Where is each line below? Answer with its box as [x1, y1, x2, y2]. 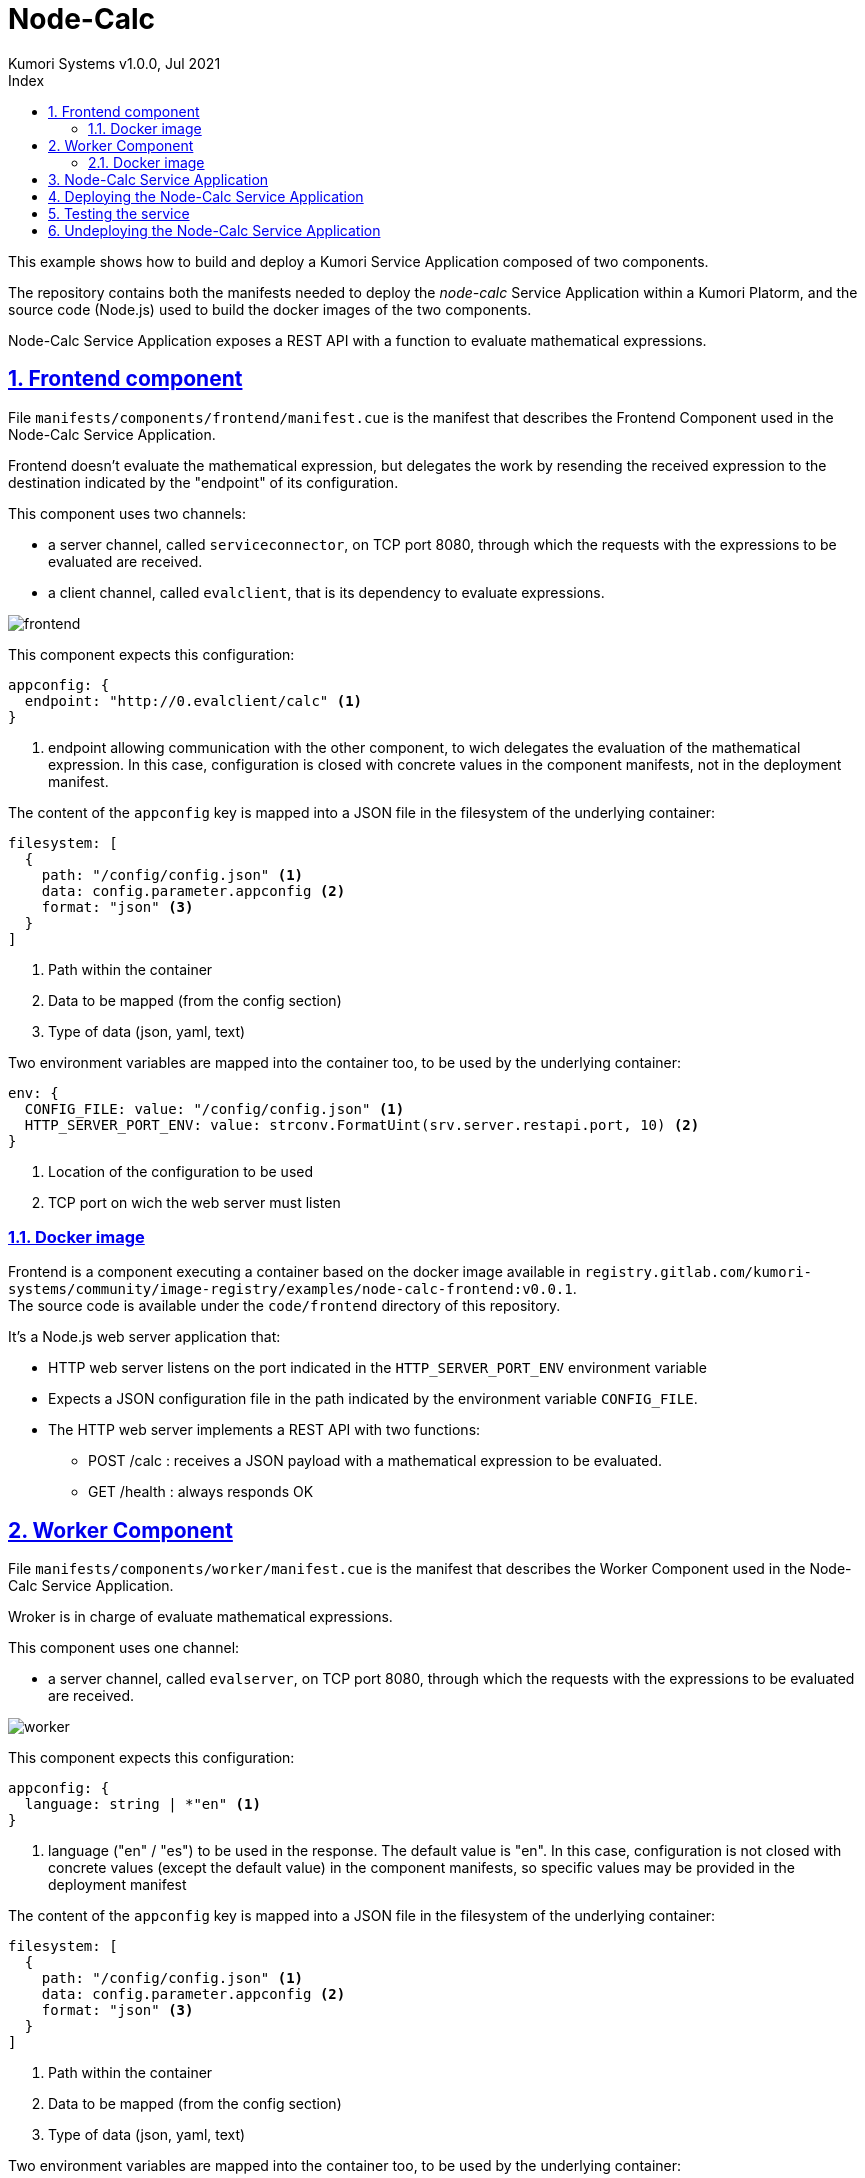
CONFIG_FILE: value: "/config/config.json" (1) [24, 1100, 405, 1117]
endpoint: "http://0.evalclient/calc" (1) [24, 692, 363, 709]
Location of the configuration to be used [48, 1162, 314, 1180]
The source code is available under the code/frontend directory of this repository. [8, 1297, 561, 1315]
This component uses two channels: [8, 504, 247, 522]
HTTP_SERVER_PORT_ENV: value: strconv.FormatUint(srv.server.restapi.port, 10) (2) [24, 1116, 700, 1133]
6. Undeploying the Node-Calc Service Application [48, 221, 381, 239]
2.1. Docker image [88, 153, 205, 171]
